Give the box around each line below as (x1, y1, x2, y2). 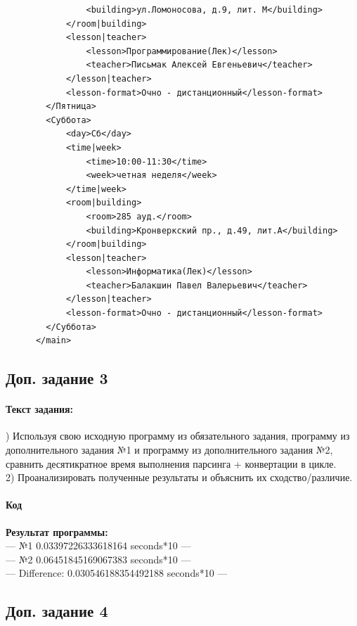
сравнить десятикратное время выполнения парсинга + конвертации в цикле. (6, 456, 337, 471)
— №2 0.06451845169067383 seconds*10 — (6, 551, 191, 566)
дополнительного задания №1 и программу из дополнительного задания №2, (6, 442, 333, 457)
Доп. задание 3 (6, 367, 108, 389)
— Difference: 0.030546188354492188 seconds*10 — (6, 566, 228, 580)
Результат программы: (6, 524, 108, 539)
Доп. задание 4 (6, 600, 108, 622)
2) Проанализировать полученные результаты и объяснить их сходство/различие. (6, 470, 353, 485)
